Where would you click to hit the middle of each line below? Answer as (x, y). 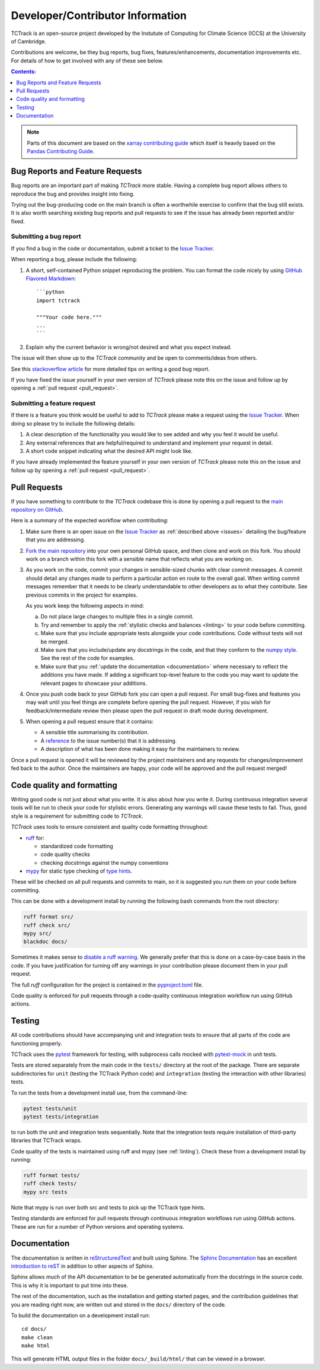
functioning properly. (36, 1043)
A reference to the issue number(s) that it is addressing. (109, 741)
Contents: (24, 72)
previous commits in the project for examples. (82, 595)
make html (36, 1346)
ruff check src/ (47, 925)
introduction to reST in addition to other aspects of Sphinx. (82, 1266)
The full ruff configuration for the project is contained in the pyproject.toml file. (107, 985)
